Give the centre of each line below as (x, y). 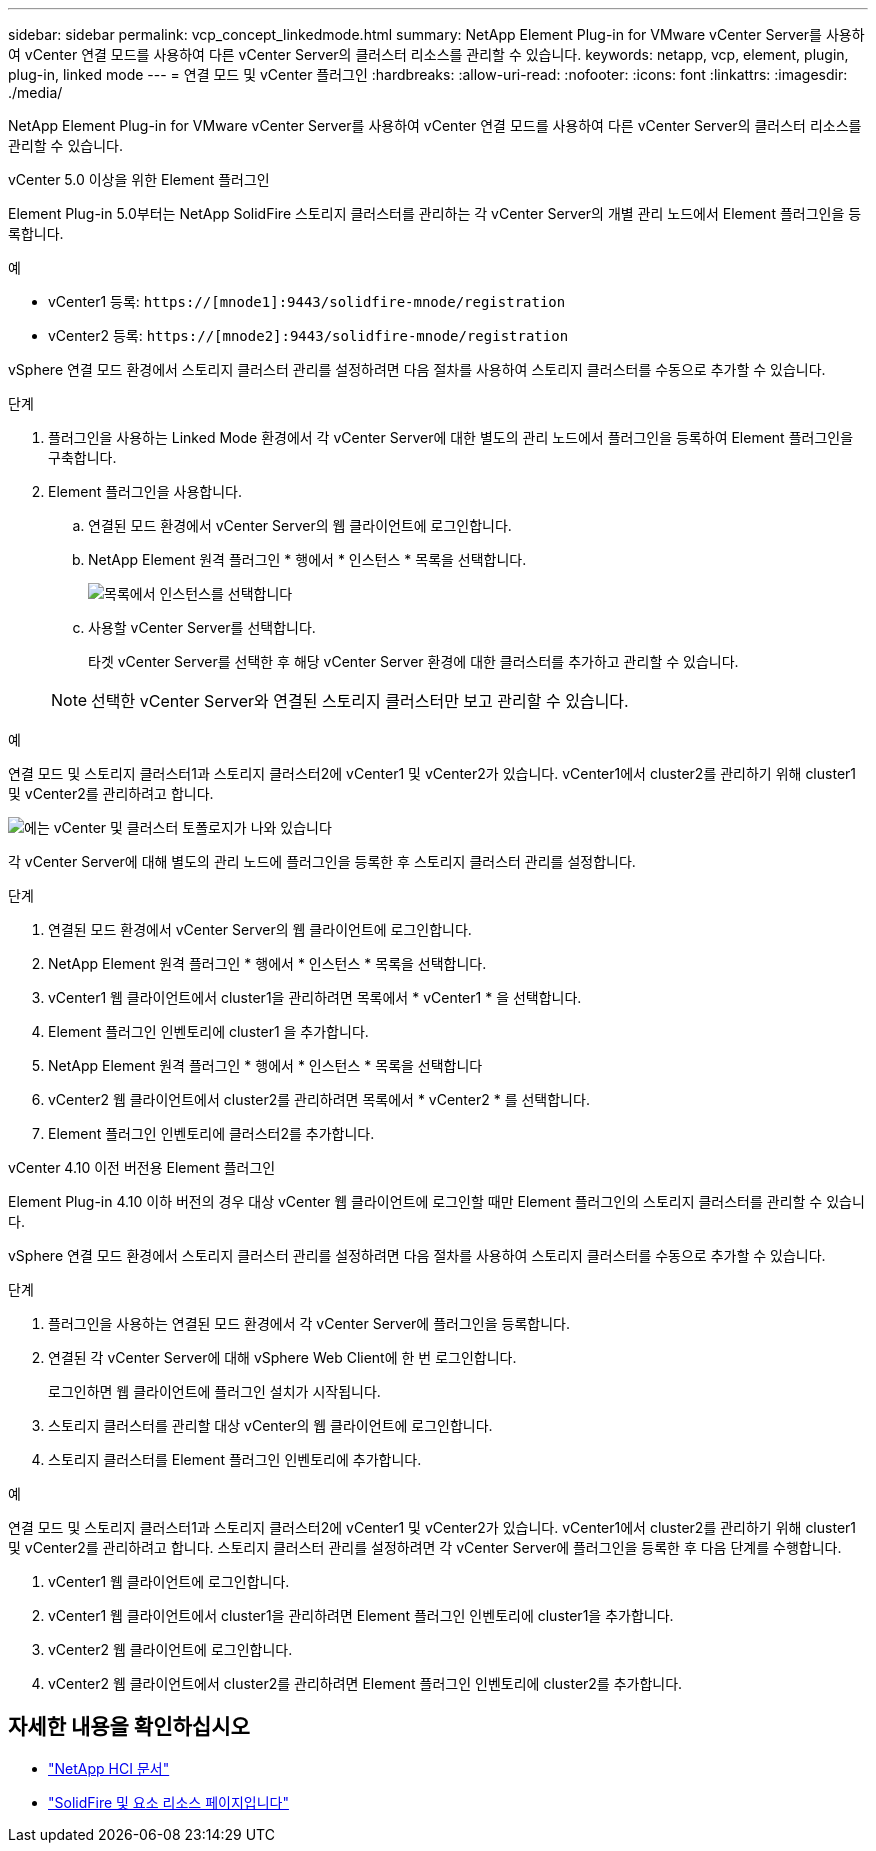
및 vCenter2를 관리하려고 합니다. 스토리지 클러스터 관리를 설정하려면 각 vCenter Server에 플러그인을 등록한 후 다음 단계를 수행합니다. (425, 1547)
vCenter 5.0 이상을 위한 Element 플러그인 (139, 179)
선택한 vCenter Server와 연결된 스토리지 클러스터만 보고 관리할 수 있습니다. (360, 701)
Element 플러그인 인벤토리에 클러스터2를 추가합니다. (211, 1133)
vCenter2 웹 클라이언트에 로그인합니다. (170, 1649)
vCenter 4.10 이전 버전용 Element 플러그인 (142, 1167)
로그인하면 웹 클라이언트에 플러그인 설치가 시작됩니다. (214, 1391)
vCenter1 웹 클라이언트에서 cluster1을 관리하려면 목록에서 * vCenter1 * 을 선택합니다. (315, 997)
